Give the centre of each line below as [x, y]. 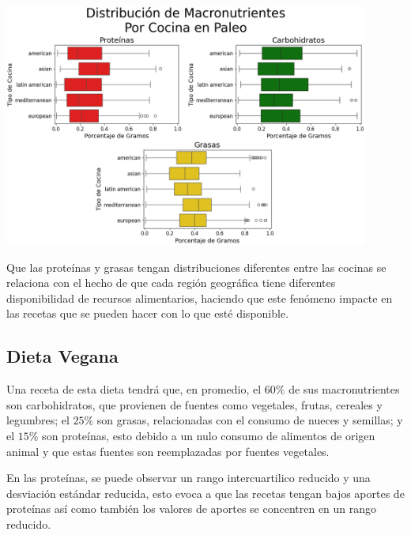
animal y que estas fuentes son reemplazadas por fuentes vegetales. [168, 451]
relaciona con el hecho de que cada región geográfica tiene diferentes [171, 283]
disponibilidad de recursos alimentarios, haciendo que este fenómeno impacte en [200, 298]
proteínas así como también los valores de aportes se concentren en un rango [192, 509]
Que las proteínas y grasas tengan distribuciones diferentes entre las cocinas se [196, 267]
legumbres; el [38, 420]
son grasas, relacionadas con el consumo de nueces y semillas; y [250, 420]
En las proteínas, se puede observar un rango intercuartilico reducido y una [189, 478]
